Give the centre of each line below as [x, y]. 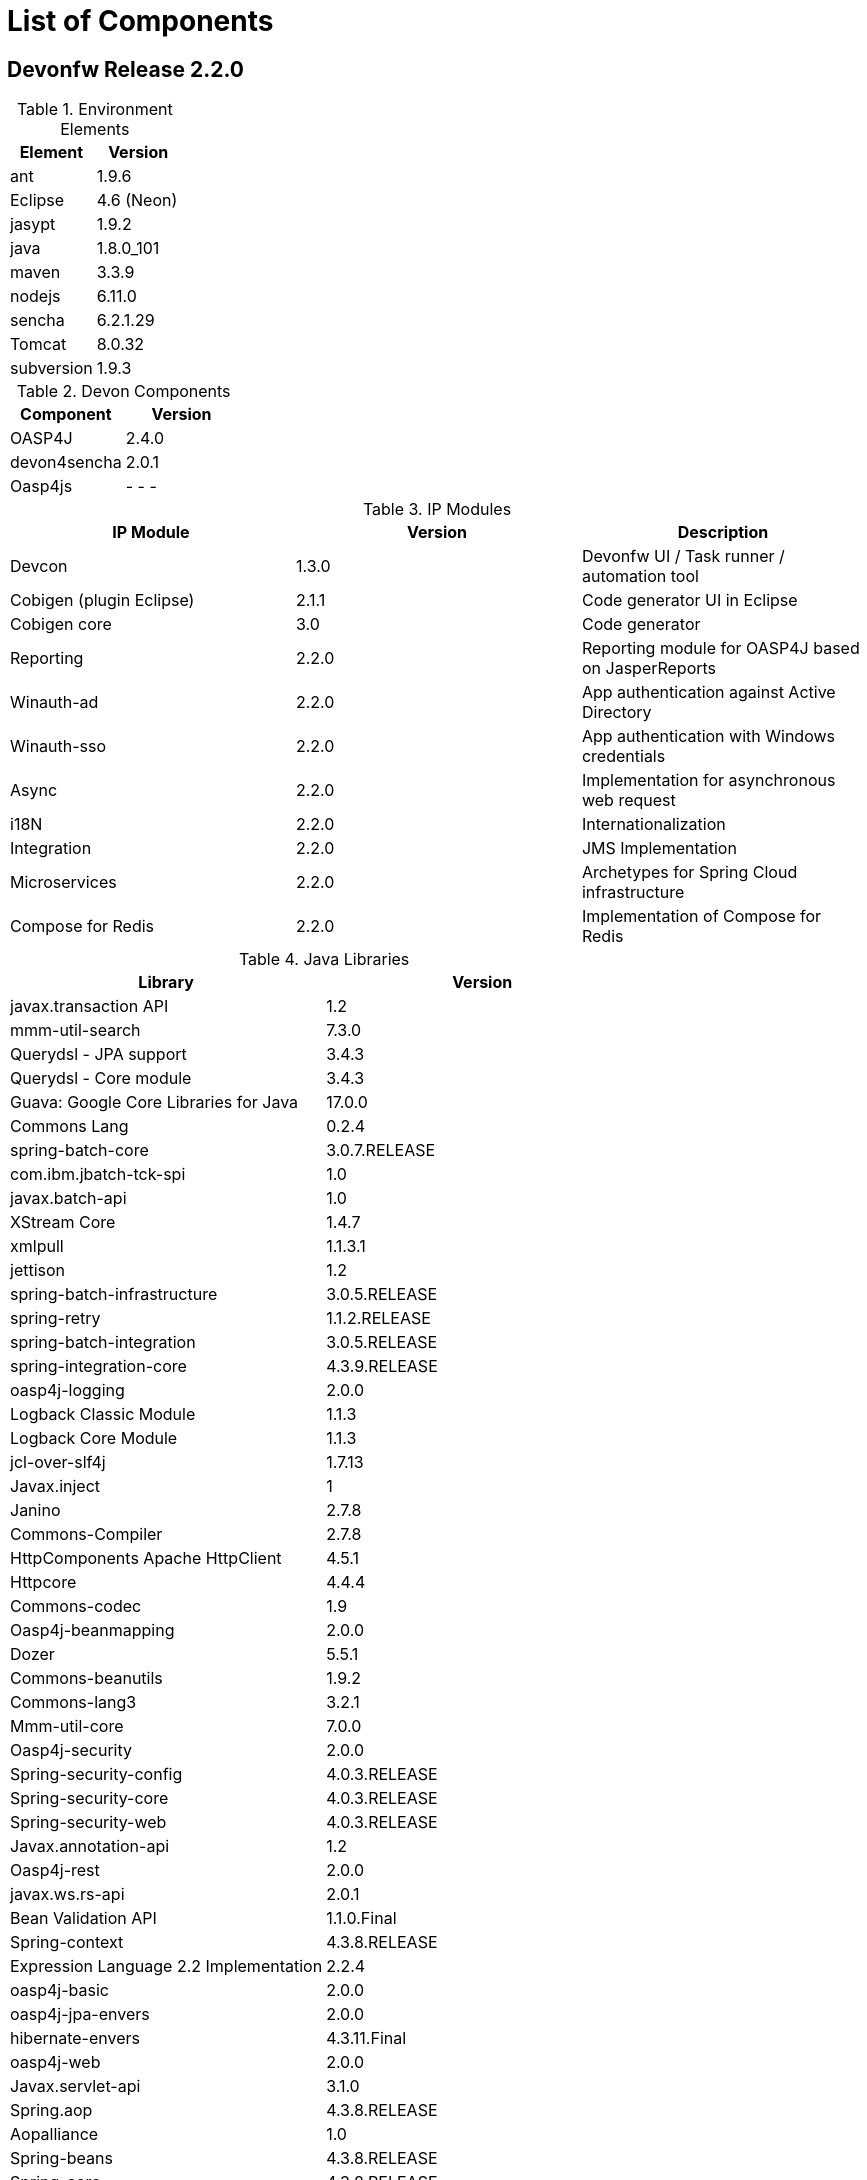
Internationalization [653, 824]
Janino [35, 1510]
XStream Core [63, 1222]
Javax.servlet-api [75, 2086]
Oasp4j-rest [55, 1870]
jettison [38, 1270]
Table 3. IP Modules [437, 509]
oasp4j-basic [59, 1990]
